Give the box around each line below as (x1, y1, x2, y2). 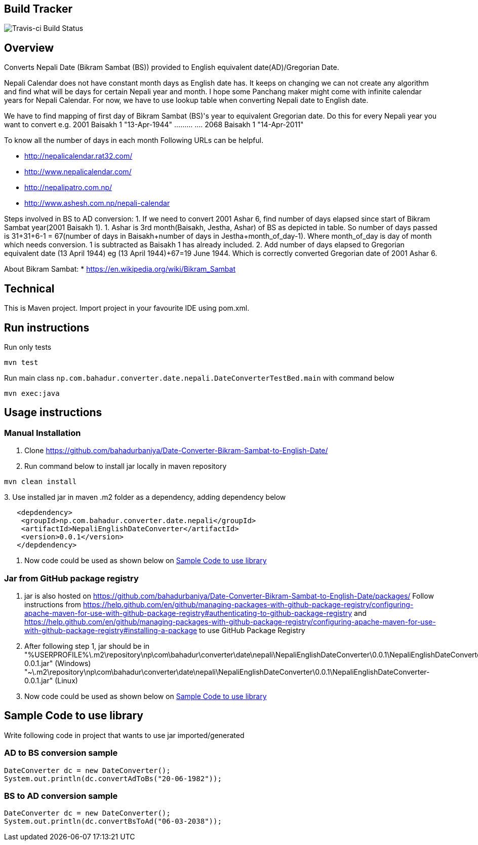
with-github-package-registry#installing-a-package (24, 626, 197, 635)
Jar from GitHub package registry (4, 573, 139, 583)
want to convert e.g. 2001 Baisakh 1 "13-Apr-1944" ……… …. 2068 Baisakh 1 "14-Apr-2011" (4, 120, 304, 129)
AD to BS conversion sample (4, 748, 118, 758)
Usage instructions (4, 406, 102, 419)
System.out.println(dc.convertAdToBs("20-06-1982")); (4, 774, 222, 783)
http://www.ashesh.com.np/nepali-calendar (24, 199, 170, 208)
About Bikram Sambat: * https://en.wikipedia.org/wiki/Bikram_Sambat (4, 265, 235, 274)
